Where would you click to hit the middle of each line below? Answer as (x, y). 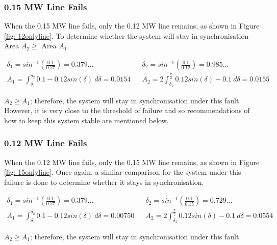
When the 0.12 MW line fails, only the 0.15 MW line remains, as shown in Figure (132, 162)
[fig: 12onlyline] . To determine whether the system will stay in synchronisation (127, 35)
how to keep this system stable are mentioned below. (86, 120)
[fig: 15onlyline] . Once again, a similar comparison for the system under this (123, 172)
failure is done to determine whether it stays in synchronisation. (104, 182)
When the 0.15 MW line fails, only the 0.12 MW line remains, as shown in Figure (132, 26)
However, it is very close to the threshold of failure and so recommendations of (127, 110)
